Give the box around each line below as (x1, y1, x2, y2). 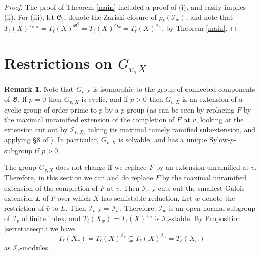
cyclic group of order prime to (4, 104, 97, 115)
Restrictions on (4, 53, 113, 74)
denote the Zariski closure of (68, 11, 157, 22)
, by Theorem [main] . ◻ (162, 23, 237, 33)
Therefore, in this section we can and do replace (4, 172, 153, 182)
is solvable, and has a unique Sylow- (118, 134, 230, 145)
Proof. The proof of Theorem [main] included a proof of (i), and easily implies (4, 2, 246, 12)
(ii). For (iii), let (4, 11, 55, 22)
